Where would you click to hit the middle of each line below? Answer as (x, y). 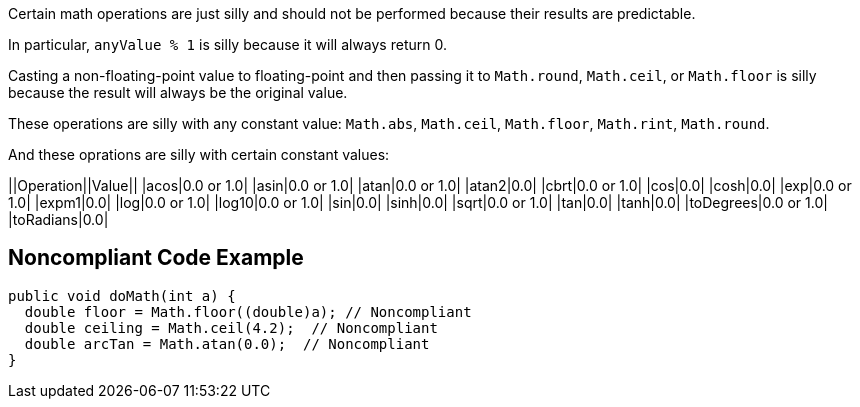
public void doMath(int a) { (122, 295)
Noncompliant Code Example (156, 258)
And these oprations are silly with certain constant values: (199, 154)
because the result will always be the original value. (178, 92)
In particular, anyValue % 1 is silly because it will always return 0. (227, 44)
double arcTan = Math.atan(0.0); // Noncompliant (227, 343)
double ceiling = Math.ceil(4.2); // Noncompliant (231, 327)
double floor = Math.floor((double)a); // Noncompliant (248, 311)
